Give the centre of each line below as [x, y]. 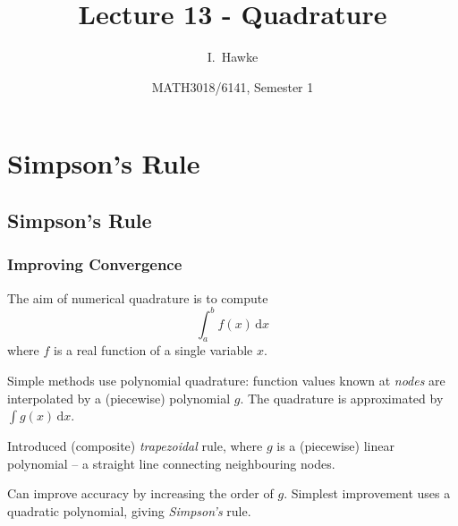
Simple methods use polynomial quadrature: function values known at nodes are [226, 380]
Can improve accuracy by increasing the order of [140, 493]
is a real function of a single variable [153, 350]
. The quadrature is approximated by [342, 398]
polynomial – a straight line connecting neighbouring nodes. [171, 463]
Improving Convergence [95, 264]
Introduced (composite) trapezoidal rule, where [135, 446]
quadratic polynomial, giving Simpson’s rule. [129, 510]
